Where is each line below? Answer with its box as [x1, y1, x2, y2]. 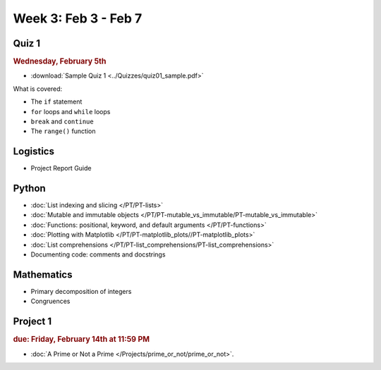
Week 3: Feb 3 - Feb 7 [13, 11, 143, 26]
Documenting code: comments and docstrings [30, 250, 166, 259]
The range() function [30, 127, 96, 135]
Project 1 [13, 316, 52, 328]
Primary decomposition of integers [30, 287, 132, 295]
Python [13, 183, 46, 194]
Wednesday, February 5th [13, 56, 107, 66]
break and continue [30, 117, 95, 125]
